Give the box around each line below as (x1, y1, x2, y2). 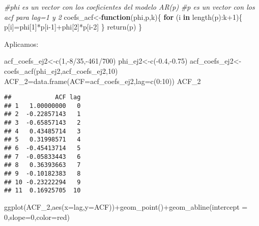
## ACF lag (4, 94, 81, 101)
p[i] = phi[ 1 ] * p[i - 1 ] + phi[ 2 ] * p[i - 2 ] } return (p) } (4, 21, 142, 32)
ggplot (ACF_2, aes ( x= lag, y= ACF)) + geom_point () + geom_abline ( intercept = (4, 202, 248, 212)
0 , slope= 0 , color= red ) (4, 211, 70, 222)
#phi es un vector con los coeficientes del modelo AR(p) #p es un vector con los (4, 2, 255, 12)
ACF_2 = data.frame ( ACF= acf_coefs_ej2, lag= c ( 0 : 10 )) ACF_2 (4, 75, 201, 86)
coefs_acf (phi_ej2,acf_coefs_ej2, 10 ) (4, 65, 118, 76)
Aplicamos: (4, 38, 39, 49)
